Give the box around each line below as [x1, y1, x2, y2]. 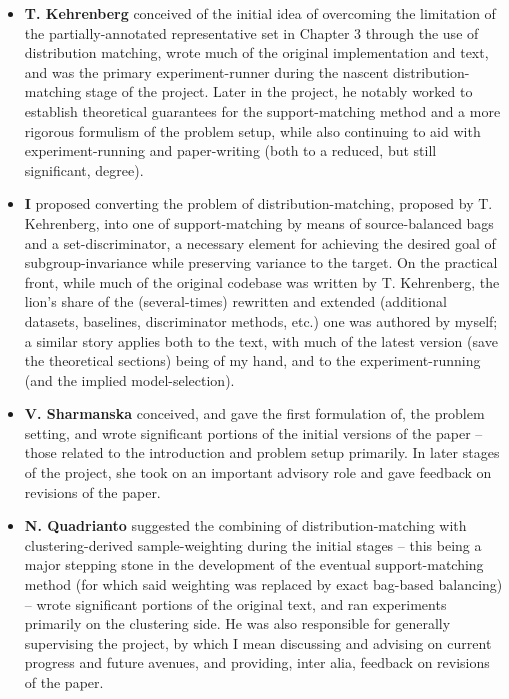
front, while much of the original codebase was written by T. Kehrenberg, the [24, 271, 500, 292]
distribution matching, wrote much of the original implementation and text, [24, 42, 489, 63]
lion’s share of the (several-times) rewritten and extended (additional [24, 291, 447, 312]
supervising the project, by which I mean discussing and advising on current [24, 632, 492, 653]
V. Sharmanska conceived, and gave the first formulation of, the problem [24, 403, 485, 424]
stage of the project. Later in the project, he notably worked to [85, 81, 473, 102]
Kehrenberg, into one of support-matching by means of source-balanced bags [24, 212, 494, 233]
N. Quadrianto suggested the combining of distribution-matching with [24, 515, 467, 536]
